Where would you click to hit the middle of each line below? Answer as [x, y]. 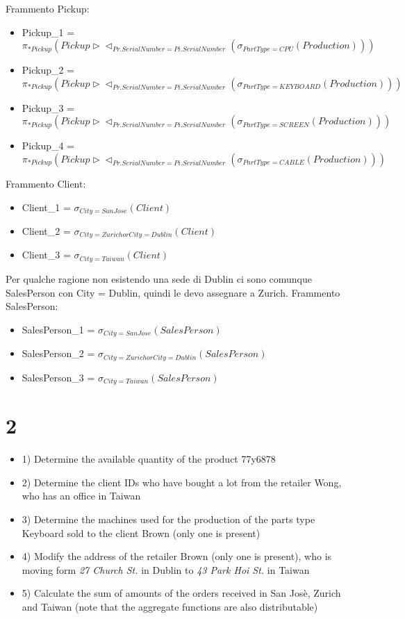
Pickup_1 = [48, 32]
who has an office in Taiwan [81, 496]
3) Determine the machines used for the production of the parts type [168, 519]
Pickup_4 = [48, 146]
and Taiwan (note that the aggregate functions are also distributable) [170, 606]
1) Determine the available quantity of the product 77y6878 [149, 459]
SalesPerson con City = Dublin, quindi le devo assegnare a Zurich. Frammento [173, 292]
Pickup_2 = [48, 70]
